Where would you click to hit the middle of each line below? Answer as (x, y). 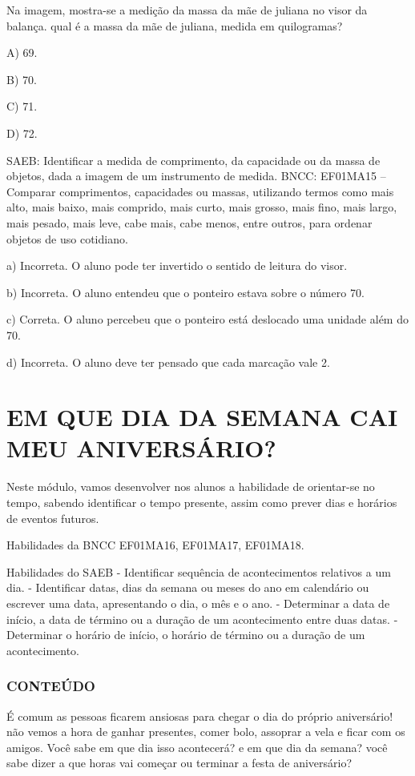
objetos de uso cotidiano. (67, 238)
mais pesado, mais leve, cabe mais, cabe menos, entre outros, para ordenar (189, 222)
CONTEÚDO (51, 686)
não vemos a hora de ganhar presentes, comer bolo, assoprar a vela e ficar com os (206, 732)
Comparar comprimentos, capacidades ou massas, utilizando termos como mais (200, 191)
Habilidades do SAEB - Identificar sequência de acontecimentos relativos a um (199, 571)
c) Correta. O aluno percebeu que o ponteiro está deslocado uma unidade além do (207, 319)
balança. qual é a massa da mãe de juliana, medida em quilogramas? (175, 25)
